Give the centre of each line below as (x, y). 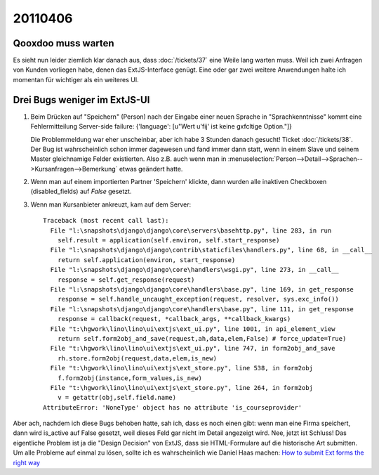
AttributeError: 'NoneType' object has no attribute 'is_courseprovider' (173, 407)
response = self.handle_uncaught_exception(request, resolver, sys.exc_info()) (198, 299)
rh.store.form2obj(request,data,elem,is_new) (137, 358)
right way (27, 462)
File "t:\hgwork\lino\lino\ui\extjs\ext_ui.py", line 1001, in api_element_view (193, 329)
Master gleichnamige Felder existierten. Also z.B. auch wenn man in (128, 159)
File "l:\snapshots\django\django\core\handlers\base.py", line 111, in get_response (202, 309)
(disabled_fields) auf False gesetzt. (81, 191)
